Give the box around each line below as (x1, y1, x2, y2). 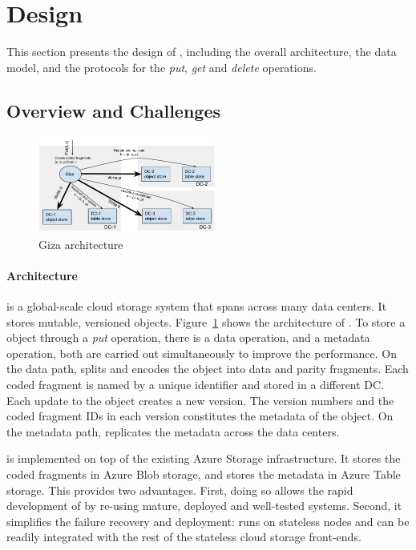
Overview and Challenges (6, 98, 221, 122)
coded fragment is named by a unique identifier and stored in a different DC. (6, 375, 385, 392)
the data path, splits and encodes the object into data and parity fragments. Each (6, 360, 409, 377)
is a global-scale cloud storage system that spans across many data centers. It (6, 298, 387, 315)
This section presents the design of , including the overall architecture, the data (6, 43, 397, 60)
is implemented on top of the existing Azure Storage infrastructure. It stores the (6, 450, 401, 467)
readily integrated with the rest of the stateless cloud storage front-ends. (6, 528, 361, 545)
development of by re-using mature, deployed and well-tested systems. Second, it (6, 497, 402, 514)
